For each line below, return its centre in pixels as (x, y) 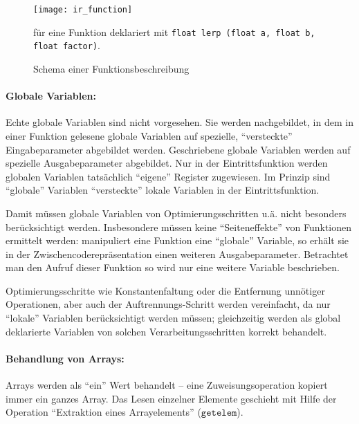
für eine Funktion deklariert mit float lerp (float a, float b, (174, 31)
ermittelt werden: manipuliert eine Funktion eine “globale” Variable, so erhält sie (177, 240)
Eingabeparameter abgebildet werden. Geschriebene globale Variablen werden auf (178, 149)
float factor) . (67, 45)
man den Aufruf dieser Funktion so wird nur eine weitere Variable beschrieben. (173, 267)
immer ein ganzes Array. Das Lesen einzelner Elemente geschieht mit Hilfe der (171, 398)
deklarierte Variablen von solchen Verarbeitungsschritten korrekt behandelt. (166, 331)
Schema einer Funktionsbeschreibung (111, 68)
